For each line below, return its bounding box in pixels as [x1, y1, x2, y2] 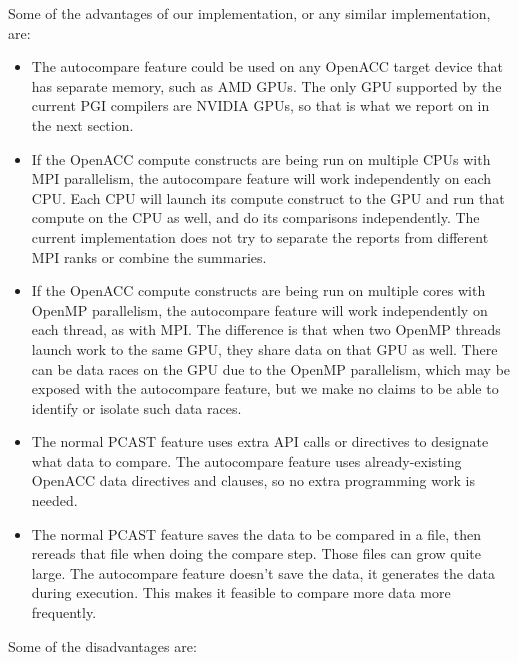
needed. [31, 490, 78, 511]
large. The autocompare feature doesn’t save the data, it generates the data [31, 562, 495, 583]
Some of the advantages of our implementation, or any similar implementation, [8, 3, 491, 23]
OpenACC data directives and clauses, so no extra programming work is [31, 470, 475, 491]
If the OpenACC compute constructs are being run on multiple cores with [31, 280, 486, 301]
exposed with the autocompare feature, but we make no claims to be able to [31, 378, 499, 399]
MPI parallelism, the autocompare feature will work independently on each [31, 168, 492, 189]
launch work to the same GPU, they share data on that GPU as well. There [31, 338, 498, 359]
